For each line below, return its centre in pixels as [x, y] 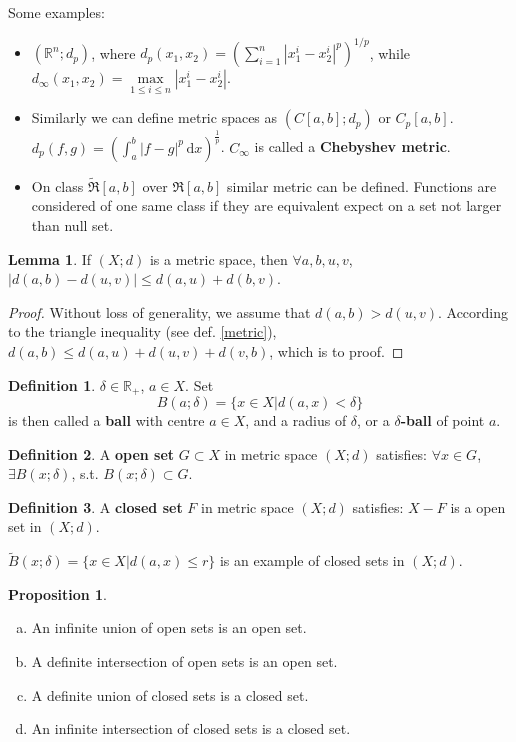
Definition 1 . [52, 384]
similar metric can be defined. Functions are [362, 185]
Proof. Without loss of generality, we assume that [159, 311]
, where [113, 52]
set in [25, 526]
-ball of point [442, 420]
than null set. [72, 225]
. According [473, 311]
